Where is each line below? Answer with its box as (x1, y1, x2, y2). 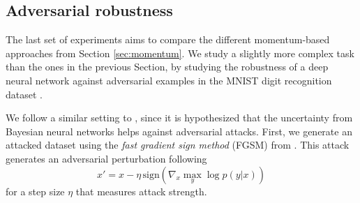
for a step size (6, 183, 65, 198)
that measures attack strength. (75, 183, 207, 198)
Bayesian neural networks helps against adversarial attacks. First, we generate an (6, 123, 352, 138)
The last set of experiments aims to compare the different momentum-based (6, 32, 330, 47)
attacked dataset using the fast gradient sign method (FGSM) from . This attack (6, 137, 350, 152)
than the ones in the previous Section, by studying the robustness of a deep (6, 59, 329, 74)
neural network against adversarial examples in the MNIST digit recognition (6, 73, 332, 87)
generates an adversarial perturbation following (6, 151, 207, 165)
